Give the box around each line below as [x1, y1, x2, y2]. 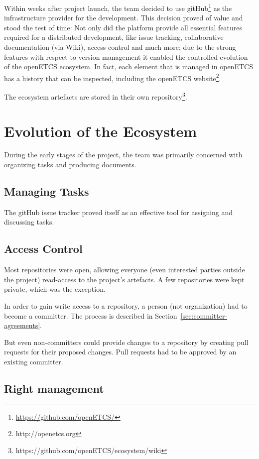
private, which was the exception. [4, 284, 106, 294]
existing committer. [4, 356, 63, 366]
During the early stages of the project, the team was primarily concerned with [4, 149, 243, 160]
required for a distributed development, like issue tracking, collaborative [4, 32, 224, 42]
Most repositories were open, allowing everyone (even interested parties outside [4, 264, 245, 275]
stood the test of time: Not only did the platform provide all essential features [4, 22, 243, 32]
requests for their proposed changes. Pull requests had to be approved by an [4, 346, 237, 357]
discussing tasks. [4, 217, 54, 227]
